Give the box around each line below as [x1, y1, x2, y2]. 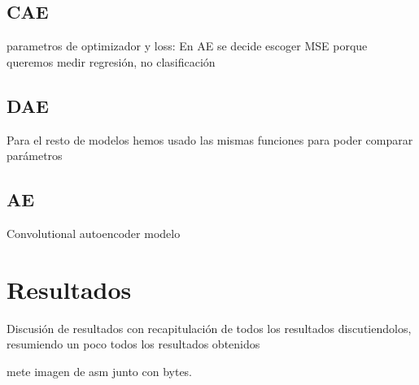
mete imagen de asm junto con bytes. [7, 362, 193, 379]
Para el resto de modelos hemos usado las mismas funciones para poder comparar [7, 131, 413, 148]
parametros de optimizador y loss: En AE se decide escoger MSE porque [7, 37, 368, 54]
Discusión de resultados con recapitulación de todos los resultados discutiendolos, [7, 319, 412, 336]
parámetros [7, 147, 63, 164]
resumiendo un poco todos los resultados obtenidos [7, 335, 260, 353]
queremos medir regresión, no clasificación [7, 53, 216, 70]
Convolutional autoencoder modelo [7, 224, 181, 241]
